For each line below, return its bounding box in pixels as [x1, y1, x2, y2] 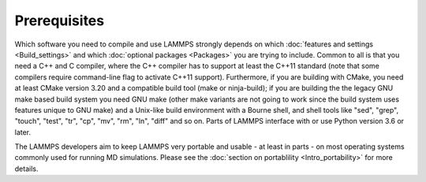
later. [14, 127, 32, 137]
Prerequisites [14, 12, 105, 29]
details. [14, 164, 39, 173]
